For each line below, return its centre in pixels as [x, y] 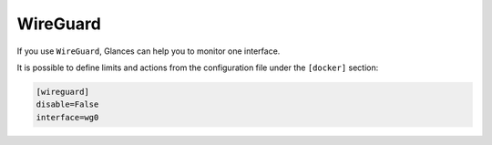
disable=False [67, 104]
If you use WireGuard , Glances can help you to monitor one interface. [149, 51]
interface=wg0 [67, 117]
